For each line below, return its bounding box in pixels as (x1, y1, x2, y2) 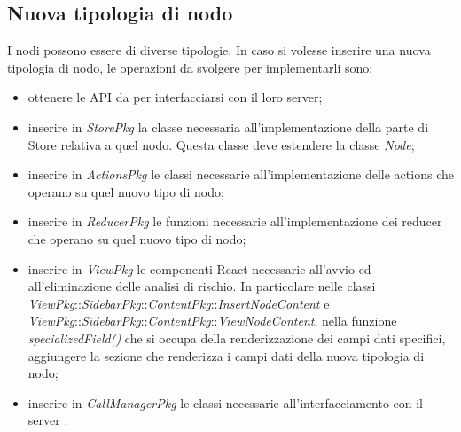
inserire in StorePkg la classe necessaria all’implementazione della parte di (27, 117, 429, 136)
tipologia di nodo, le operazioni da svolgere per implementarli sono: (7, 58, 373, 76)
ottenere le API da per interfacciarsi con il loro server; (27, 88, 323, 106)
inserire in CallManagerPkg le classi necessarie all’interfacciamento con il (27, 393, 424, 412)
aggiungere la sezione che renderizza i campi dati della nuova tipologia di (27, 346, 425, 365)
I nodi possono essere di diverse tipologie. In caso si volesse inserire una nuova (7, 41, 431, 59)
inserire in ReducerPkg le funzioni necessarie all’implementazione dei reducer (27, 212, 442, 231)
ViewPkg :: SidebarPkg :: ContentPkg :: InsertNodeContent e (27, 294, 330, 312)
